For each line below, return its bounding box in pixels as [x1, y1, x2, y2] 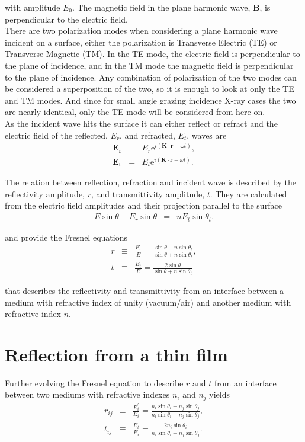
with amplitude [5, 1, 60, 13]
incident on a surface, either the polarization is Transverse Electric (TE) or [5, 36, 277, 48]
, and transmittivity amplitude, [91, 187, 205, 200]
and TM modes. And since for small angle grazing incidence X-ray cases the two [5, 94, 296, 106]
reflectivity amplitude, [5, 187, 85, 200]
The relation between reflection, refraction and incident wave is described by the [5, 176, 296, 188]
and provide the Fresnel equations [5, 230, 127, 243]
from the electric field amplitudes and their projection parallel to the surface [5, 199, 282, 212]
